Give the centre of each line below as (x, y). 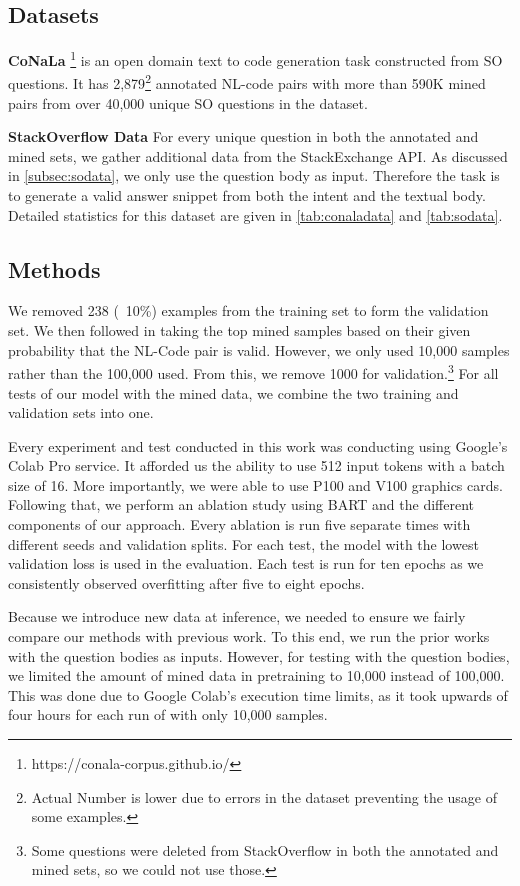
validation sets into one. (81, 412)
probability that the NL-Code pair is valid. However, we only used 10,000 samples (259, 349)
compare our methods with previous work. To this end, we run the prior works (249, 636)
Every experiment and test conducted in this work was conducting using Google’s (258, 445)
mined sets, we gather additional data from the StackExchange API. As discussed (258, 155)
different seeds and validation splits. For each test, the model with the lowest (243, 543)
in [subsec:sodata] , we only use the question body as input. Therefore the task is (254, 175)
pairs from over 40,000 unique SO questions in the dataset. (188, 102)
